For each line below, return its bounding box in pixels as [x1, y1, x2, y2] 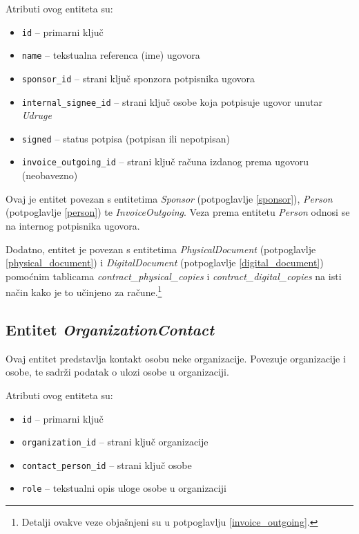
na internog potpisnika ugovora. [6, 218, 140, 232]
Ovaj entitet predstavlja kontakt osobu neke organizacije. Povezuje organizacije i [6, 351, 346, 365]
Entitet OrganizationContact [6, 318, 215, 340]
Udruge [21, 108, 52, 122]
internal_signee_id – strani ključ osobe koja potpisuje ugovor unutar [21, 94, 323, 109]
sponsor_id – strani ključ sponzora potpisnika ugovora [21, 71, 255, 85]
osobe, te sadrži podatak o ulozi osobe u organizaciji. [6, 365, 229, 379]
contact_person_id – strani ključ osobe [21, 457, 192, 472]
